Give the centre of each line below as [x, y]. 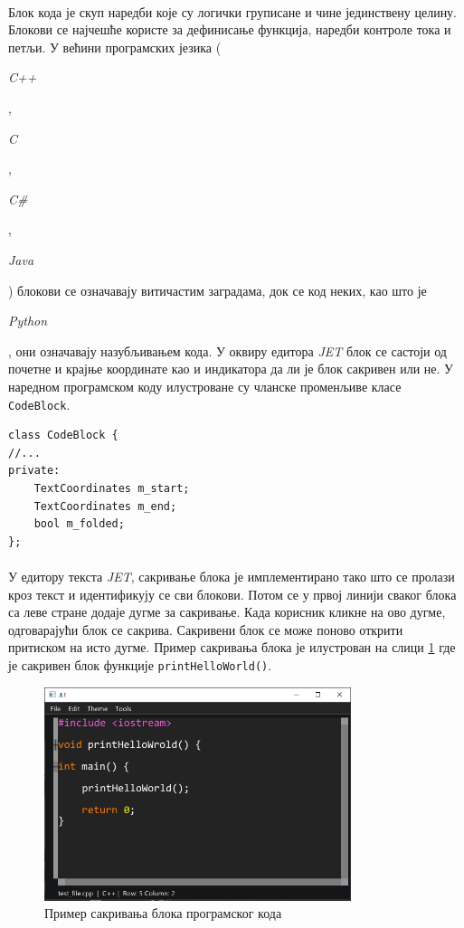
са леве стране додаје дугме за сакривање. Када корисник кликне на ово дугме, [227, 612]
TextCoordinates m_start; [112, 488]
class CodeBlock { [63, 436]
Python [28, 321]
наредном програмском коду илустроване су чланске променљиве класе [205, 386]
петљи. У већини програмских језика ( [115, 47]
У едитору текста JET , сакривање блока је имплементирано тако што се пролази [232, 576]
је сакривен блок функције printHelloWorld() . [140, 664]
